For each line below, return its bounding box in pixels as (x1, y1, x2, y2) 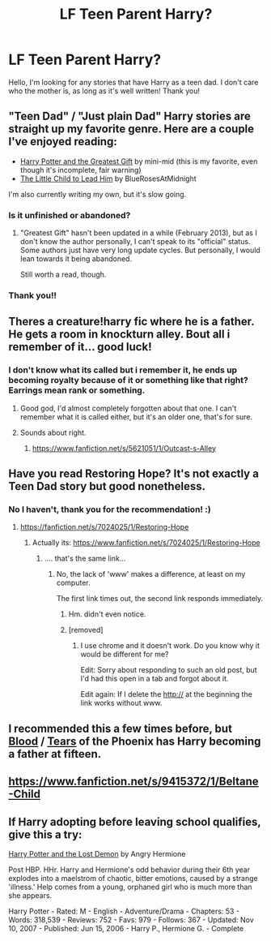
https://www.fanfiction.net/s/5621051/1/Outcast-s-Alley (32, 443, 217, 453)
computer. (56, 578, 91, 588)
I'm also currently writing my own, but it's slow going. (8, 189, 187, 199)
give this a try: (8, 827, 83, 841)
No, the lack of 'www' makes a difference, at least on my (56, 569, 246, 579)
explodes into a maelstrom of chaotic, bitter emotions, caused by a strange (8, 873, 258, 883)
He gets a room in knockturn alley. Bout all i (8, 328, 231, 342)
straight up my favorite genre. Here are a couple (8, 122, 255, 136)
